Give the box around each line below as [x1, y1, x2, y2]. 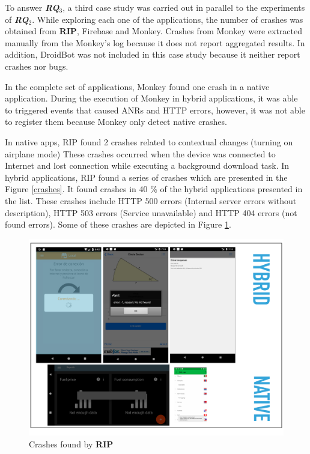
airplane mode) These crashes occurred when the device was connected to [5, 147, 276, 160]
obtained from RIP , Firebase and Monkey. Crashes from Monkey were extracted [5, 25, 302, 37]
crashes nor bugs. [5, 59, 68, 72]
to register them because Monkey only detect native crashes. [5, 115, 227, 128]
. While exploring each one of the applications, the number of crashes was [32, 13, 303, 25]
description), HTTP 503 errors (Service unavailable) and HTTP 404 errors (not [5, 206, 297, 219]
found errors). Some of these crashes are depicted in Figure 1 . [5, 218, 231, 231]
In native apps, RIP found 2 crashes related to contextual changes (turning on [5, 135, 293, 148]
